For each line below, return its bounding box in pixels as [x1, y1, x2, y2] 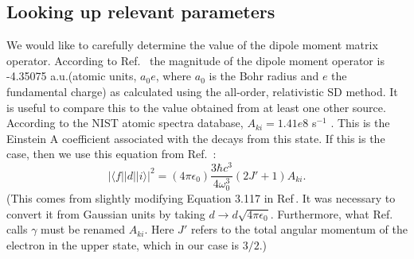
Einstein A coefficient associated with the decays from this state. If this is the [6, 129, 385, 146]
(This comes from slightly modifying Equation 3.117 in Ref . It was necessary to [6, 190, 396, 207]
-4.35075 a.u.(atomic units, [6, 68, 137, 84]
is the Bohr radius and [209, 68, 319, 84]
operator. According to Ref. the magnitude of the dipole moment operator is [6, 52, 385, 68]
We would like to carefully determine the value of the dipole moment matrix [6, 37, 378, 53]
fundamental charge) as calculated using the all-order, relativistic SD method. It [6, 83, 398, 99]
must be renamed [41, 221, 125, 238]
